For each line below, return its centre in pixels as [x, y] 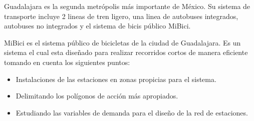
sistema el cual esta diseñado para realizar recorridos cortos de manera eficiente [126, 52]
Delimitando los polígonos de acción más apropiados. [97, 96]
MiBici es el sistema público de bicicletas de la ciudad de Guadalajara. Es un [122, 42]
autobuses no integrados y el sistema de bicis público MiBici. [97, 26]
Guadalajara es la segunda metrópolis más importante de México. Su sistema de [127, 6]
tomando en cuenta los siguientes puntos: [67, 62]
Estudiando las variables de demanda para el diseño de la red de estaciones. [132, 112]
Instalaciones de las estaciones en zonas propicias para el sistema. [116, 79]
